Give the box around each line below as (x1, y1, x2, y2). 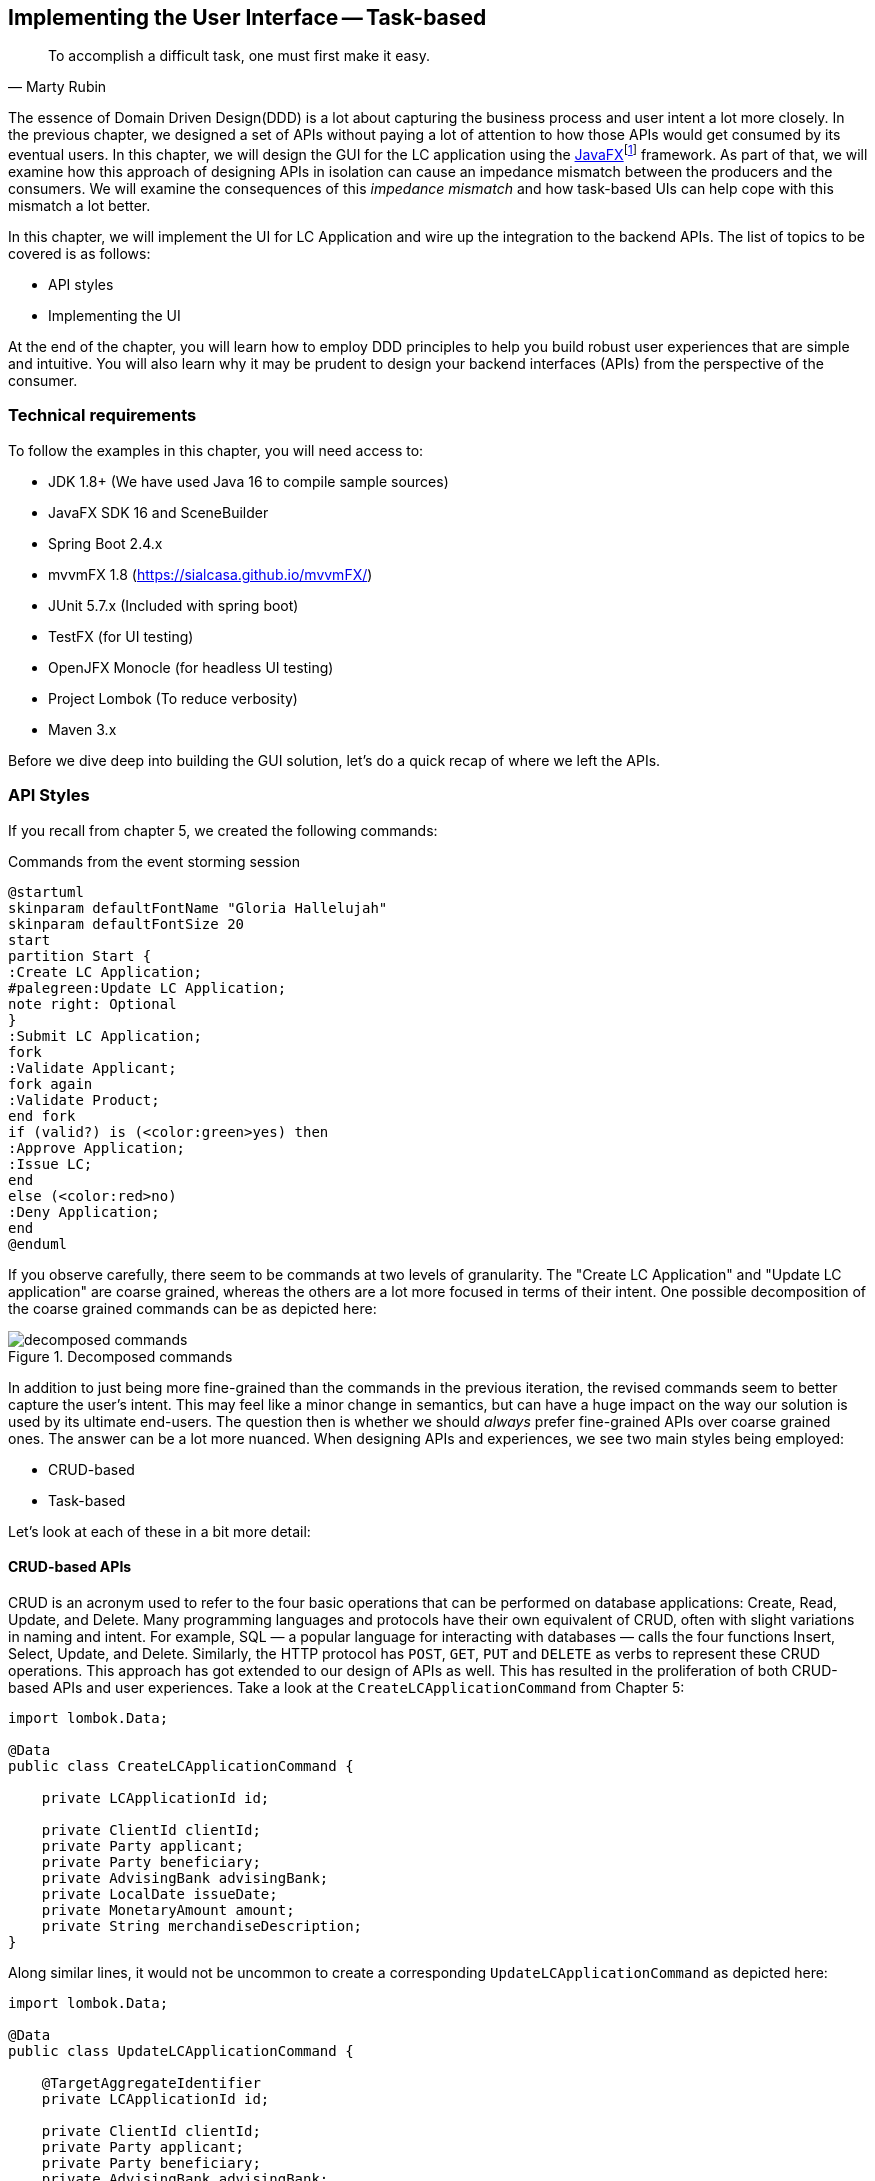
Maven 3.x (48, 720, 117, 738)
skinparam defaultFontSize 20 (8, 915, 245, 932)
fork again (8, 1075, 93, 1092)
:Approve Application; (8, 1139, 186, 1156)
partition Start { (8, 947, 152, 964)
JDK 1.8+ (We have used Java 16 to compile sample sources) (48, 472, 449, 490)
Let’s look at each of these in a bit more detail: (8, 1522, 311, 1540)
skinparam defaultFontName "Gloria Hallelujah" (8, 899, 388, 916)
